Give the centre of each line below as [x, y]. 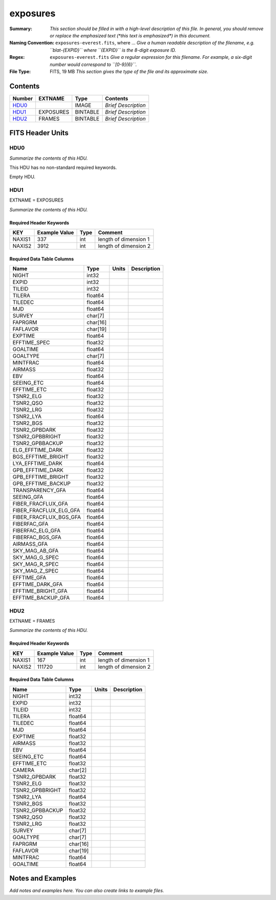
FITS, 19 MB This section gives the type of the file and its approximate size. [129, 71]
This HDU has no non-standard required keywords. [63, 167]
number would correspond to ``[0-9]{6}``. [94, 64]
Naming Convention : [32, 43]
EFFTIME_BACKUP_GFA [41, 598]
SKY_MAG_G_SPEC [36, 558]
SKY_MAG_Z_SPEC [36, 571]
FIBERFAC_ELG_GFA [37, 531]
